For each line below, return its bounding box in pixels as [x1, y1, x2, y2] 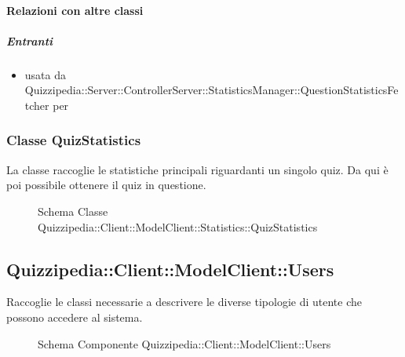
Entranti [6, 32, 53, 49]
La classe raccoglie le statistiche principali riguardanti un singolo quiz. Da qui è [6, 161, 389, 177]
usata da [24, 66, 66, 82]
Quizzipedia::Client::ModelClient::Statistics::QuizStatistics [38, 218, 318, 235]
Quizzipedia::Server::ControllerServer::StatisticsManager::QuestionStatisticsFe [24, 82, 399, 98]
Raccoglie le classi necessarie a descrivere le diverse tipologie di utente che [6, 293, 362, 310]
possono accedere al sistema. [6, 308, 143, 325]
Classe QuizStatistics [6, 130, 141, 150]
